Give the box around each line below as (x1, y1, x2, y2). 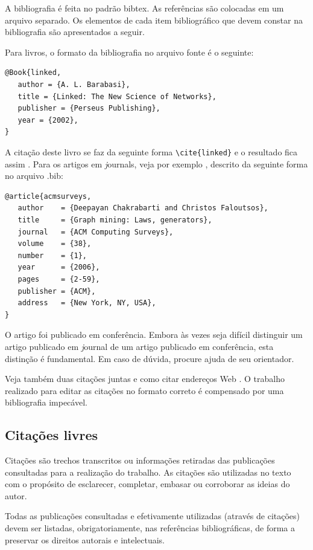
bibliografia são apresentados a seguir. (5, 25, 145, 38)
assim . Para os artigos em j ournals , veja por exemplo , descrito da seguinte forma (5, 157, 308, 170)
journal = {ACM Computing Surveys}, (17, 227, 174, 236)
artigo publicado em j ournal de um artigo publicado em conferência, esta (5, 340, 274, 352)
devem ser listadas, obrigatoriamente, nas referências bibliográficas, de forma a (5, 522, 295, 534)
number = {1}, (17, 251, 87, 260)
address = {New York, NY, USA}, (17, 299, 156, 308)
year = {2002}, (17, 115, 78, 125)
